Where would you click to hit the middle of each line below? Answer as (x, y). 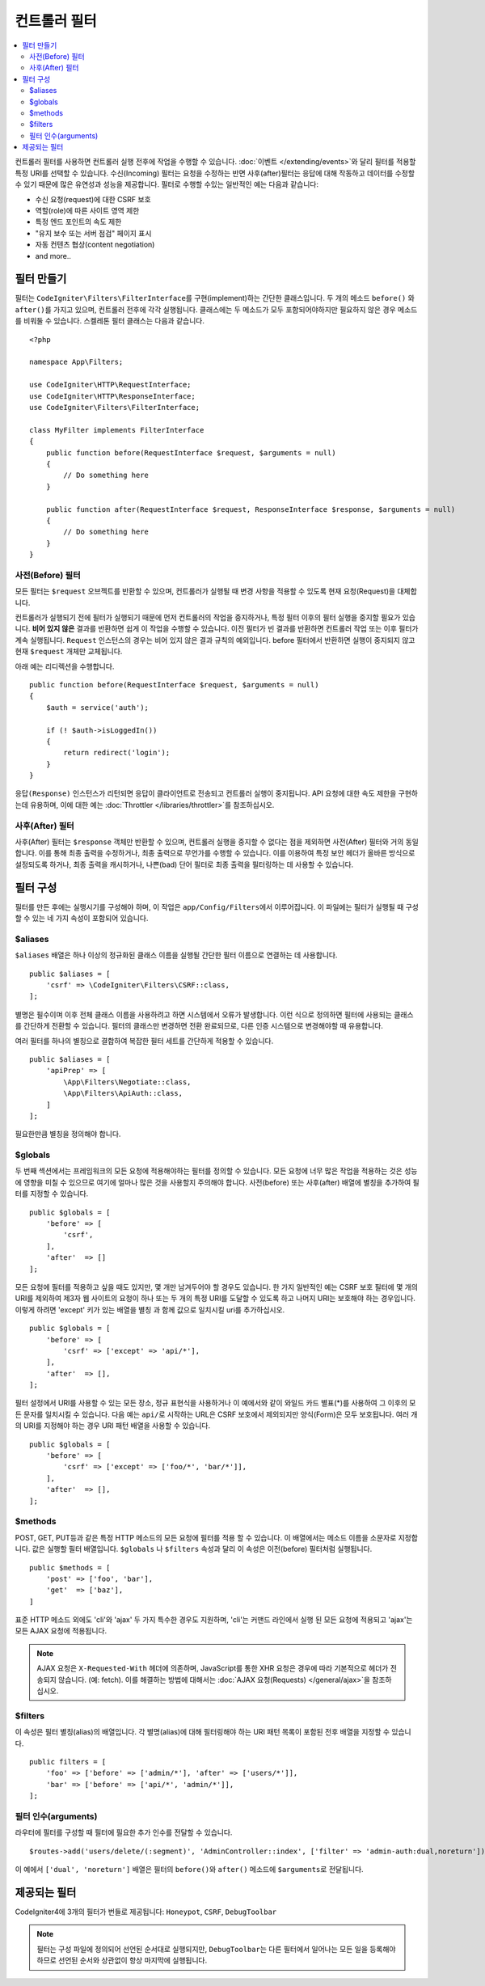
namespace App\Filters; (76, 362)
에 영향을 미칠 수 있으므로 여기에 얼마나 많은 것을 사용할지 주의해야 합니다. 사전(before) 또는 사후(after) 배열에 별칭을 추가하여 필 (217, 1182)
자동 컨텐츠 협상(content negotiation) (95, 245)
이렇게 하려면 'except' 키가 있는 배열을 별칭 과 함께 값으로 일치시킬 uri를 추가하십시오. (150, 1309)
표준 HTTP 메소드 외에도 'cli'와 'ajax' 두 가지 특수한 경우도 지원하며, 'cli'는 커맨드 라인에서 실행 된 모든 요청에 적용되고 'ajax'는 (214, 1620)
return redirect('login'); (117, 753)
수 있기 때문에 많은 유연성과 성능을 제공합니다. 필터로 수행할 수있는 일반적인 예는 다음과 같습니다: (167, 184)
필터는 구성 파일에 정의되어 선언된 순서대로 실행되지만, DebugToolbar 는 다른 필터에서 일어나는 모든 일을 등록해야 (216, 1949)
